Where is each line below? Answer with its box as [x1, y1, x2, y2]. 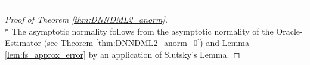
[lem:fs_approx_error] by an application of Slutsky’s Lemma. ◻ [5, 48, 240, 60]
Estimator [5, 36, 41, 49]
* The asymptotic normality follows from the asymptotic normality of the [5, 24, 274, 37]
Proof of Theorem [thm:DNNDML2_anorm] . [5, 13, 168, 25]
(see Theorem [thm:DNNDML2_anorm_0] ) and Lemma [44, 36, 249, 49]
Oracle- [276, 24, 303, 37]
